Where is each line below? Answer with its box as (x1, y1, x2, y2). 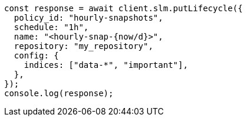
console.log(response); (4, 89, 114, 98)
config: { (14, 51, 59, 60)
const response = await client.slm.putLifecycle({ (4, 4, 243, 13)
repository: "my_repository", (14, 41, 153, 51)
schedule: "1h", (14, 22, 89, 32)
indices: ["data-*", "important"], (24, 60, 188, 70)
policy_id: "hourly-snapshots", (14, 13, 163, 22)
